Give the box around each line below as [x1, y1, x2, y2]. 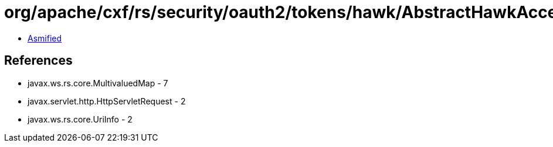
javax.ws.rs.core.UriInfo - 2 [28, 114, 133, 124]
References [4, 53, 73, 68]
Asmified [28, 33, 62, 43]
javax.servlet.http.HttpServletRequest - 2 [28, 96, 186, 106]
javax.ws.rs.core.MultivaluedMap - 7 [28, 78, 168, 88]
